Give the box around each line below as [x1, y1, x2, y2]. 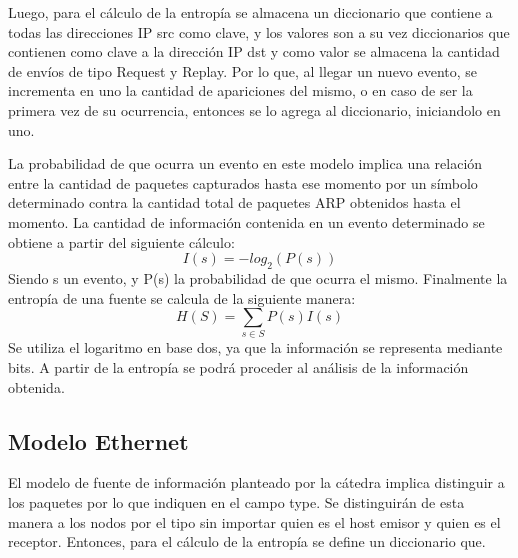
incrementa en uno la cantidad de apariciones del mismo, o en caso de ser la [8, 80, 473, 101]
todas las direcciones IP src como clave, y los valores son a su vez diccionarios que [8, 21, 510, 42]
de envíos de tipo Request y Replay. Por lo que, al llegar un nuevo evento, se [8, 60, 478, 81]
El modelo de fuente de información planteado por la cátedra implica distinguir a [8, 472, 505, 493]
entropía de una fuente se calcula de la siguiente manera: [8, 287, 356, 308]
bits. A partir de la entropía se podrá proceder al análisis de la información [8, 357, 469, 378]
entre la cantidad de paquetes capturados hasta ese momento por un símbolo [8, 172, 478, 193]
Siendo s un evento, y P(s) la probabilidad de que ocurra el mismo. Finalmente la [8, 267, 508, 288]
